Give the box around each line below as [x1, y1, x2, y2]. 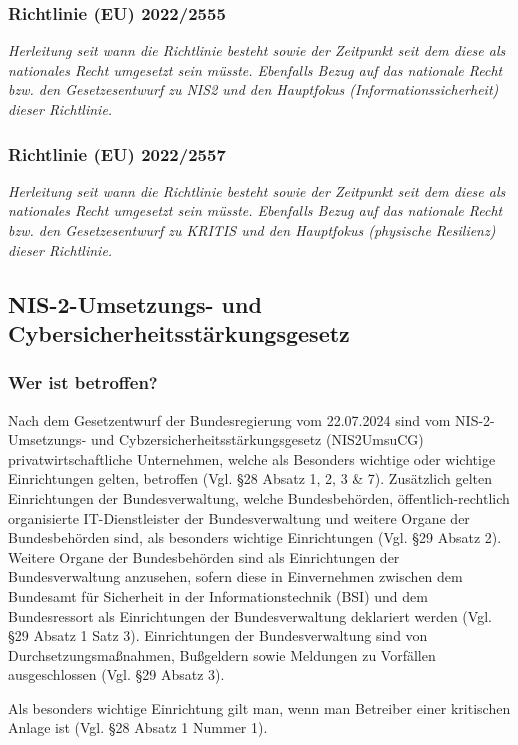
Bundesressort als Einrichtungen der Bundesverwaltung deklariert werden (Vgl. [8, 605, 492, 626]
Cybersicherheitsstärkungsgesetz [8, 317, 350, 348]
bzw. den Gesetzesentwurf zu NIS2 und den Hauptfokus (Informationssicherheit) [8, 79, 499, 100]
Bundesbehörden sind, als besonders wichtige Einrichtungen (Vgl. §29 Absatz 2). [8, 527, 502, 548]
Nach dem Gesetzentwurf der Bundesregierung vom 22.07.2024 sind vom [8, 409, 451, 430]
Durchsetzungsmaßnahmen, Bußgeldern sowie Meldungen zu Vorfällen [8, 644, 436, 665]
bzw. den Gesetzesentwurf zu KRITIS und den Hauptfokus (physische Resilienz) [8, 220, 496, 240]
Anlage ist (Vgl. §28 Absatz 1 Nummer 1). [8, 717, 268, 738]
